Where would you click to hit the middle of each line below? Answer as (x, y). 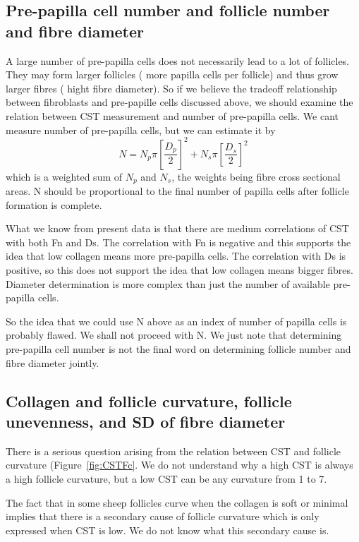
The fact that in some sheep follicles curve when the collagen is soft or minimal (177, 502)
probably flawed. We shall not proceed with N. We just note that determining (174, 335)
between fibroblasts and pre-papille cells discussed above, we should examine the (179, 102)
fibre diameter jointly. (53, 362)
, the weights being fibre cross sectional (256, 176)
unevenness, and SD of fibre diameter (146, 422)
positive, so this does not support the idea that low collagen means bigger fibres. (179, 270)
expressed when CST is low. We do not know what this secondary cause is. (168, 530)
